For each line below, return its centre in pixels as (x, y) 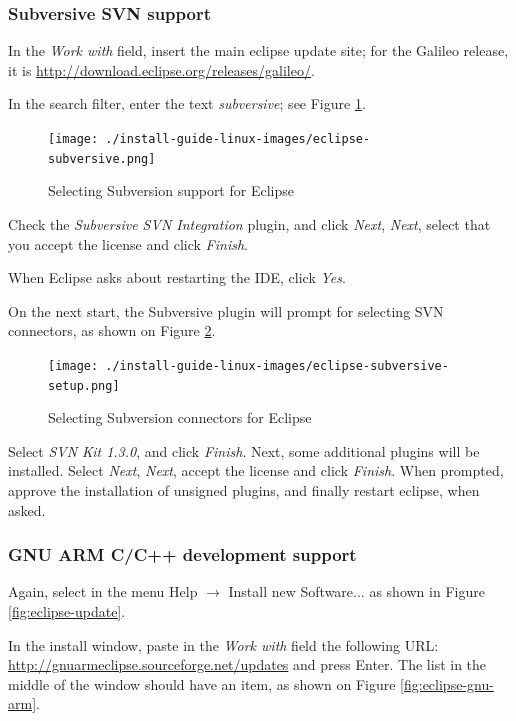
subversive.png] (102, 158)
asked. (27, 509)
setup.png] (84, 385)
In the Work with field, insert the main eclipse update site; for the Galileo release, (258, 50)
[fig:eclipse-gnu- (447, 683)
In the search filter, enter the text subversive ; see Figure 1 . (187, 103)
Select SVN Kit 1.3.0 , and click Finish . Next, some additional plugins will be (244, 450)
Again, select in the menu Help (103, 591)
